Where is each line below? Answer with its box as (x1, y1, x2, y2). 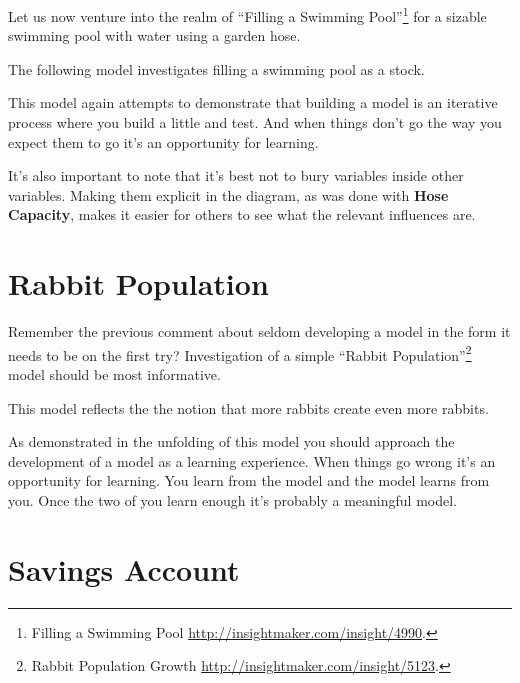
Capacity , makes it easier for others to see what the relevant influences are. (8, 204, 476, 225)
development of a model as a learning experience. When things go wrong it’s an (8, 450, 496, 471)
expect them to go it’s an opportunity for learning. (8, 131, 319, 152)
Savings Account (8, 548, 240, 589)
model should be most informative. (8, 363, 221, 384)
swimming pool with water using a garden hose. (8, 25, 301, 46)
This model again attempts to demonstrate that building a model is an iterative (8, 92, 498, 113)
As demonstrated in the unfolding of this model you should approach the (8, 431, 455, 452)
